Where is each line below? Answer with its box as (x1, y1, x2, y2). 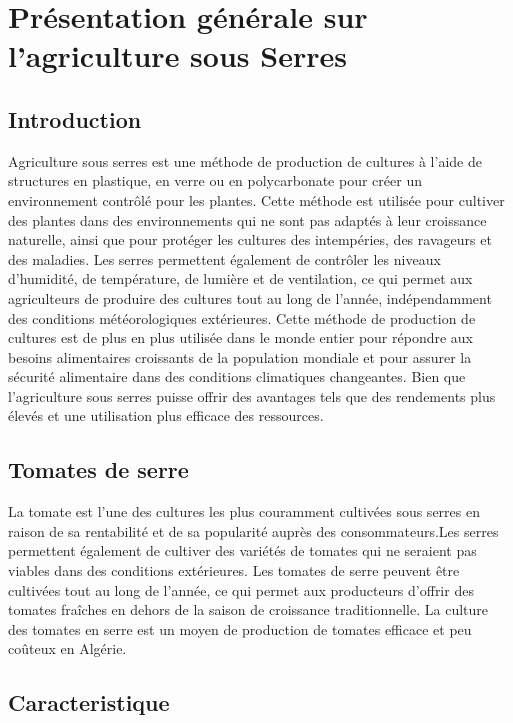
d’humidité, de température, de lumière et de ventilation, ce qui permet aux (8, 268, 473, 289)
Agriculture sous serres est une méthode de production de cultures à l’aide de (8, 150, 482, 171)
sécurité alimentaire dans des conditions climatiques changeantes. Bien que (8, 366, 466, 387)
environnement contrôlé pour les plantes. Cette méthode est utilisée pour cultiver (8, 189, 505, 210)
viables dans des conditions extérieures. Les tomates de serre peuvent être (8, 560, 460, 581)
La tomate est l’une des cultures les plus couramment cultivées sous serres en (8, 501, 480, 522)
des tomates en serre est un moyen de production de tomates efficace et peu (8, 618, 472, 639)
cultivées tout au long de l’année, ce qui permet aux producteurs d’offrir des (8, 579, 474, 600)
